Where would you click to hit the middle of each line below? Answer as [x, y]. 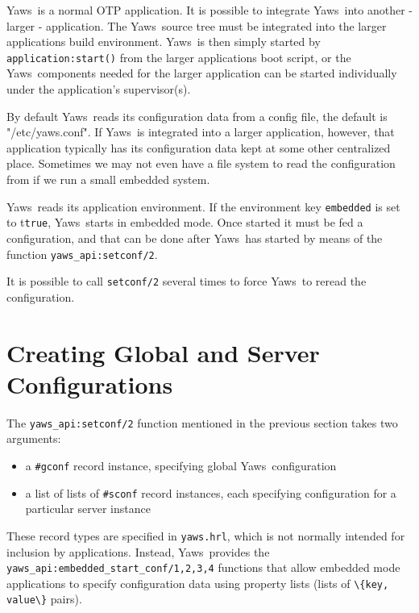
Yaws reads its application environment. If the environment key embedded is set [203, 206]
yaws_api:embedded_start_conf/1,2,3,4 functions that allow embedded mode [203, 567]
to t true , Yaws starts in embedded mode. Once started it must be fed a [185, 222]
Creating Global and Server [163, 352]
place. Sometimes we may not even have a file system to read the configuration [201, 163]
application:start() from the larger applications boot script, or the [179, 57]
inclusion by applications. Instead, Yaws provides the [138, 551]
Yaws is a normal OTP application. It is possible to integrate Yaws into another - [210, 10]
